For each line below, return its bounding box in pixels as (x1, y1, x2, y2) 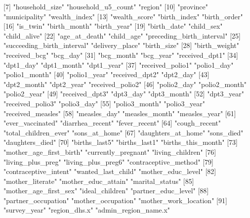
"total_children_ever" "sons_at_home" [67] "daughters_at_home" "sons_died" (3, 127, 244, 137)
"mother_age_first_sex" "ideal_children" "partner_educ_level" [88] (3, 185, 209, 196)
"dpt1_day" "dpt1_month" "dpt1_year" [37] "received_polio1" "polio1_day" (3, 59, 234, 70)
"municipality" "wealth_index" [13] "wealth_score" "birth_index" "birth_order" (3, 11, 243, 21)
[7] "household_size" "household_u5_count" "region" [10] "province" (3, 1, 208, 11)
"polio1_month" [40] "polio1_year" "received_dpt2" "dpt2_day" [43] (3, 69, 209, 80)
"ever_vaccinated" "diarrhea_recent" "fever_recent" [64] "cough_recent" (3, 118, 221, 128)
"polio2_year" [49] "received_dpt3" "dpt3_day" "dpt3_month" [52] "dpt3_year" (3, 88, 244, 99)
